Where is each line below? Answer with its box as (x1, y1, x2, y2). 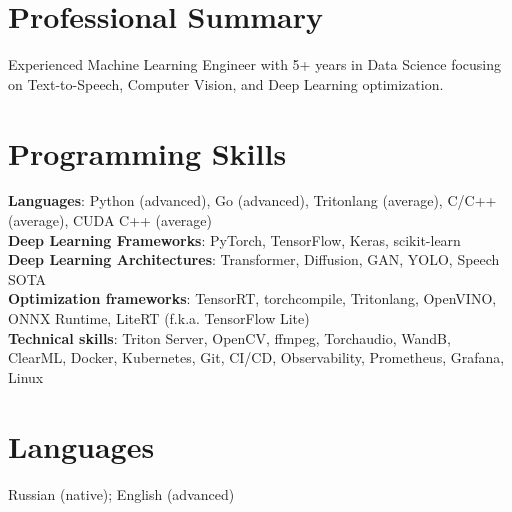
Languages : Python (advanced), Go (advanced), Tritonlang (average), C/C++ (8, 190, 497, 211)
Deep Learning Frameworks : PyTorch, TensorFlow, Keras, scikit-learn (8, 229, 461, 250)
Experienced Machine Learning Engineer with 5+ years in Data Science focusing (8, 54, 502, 75)
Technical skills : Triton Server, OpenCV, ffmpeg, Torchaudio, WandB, (8, 327, 451, 348)
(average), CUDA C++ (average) (8, 210, 213, 231)
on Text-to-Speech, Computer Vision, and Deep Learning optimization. (8, 73, 444, 94)
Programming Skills (8, 132, 287, 173)
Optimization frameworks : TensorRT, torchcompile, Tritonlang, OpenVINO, (8, 288, 497, 309)
